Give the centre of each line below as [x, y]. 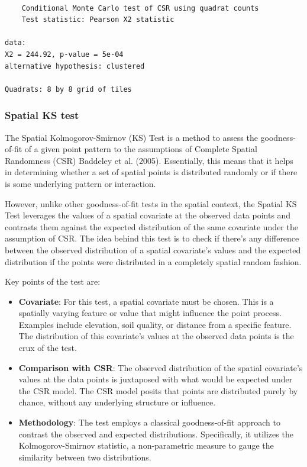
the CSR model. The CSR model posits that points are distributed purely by [158, 390]
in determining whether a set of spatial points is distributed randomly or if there [151, 172]
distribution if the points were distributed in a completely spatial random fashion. [153, 261]
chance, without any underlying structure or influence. [117, 402]
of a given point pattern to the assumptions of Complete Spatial [141, 149]
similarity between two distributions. [85, 457]
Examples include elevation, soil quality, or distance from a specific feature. [155, 324]
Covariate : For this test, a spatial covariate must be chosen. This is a [146, 301]
